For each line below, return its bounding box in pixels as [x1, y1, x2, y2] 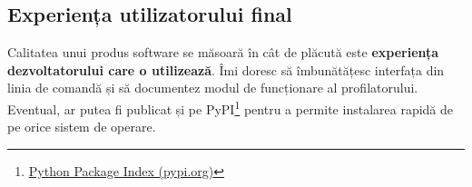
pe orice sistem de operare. [7, 117, 156, 136]
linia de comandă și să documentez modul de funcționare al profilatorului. [7, 78, 418, 97]
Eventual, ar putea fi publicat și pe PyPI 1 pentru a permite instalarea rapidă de [7, 96, 454, 118]
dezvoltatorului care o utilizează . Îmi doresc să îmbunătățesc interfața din [7, 60, 445, 79]
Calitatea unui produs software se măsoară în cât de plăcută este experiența [7, 43, 439, 62]
